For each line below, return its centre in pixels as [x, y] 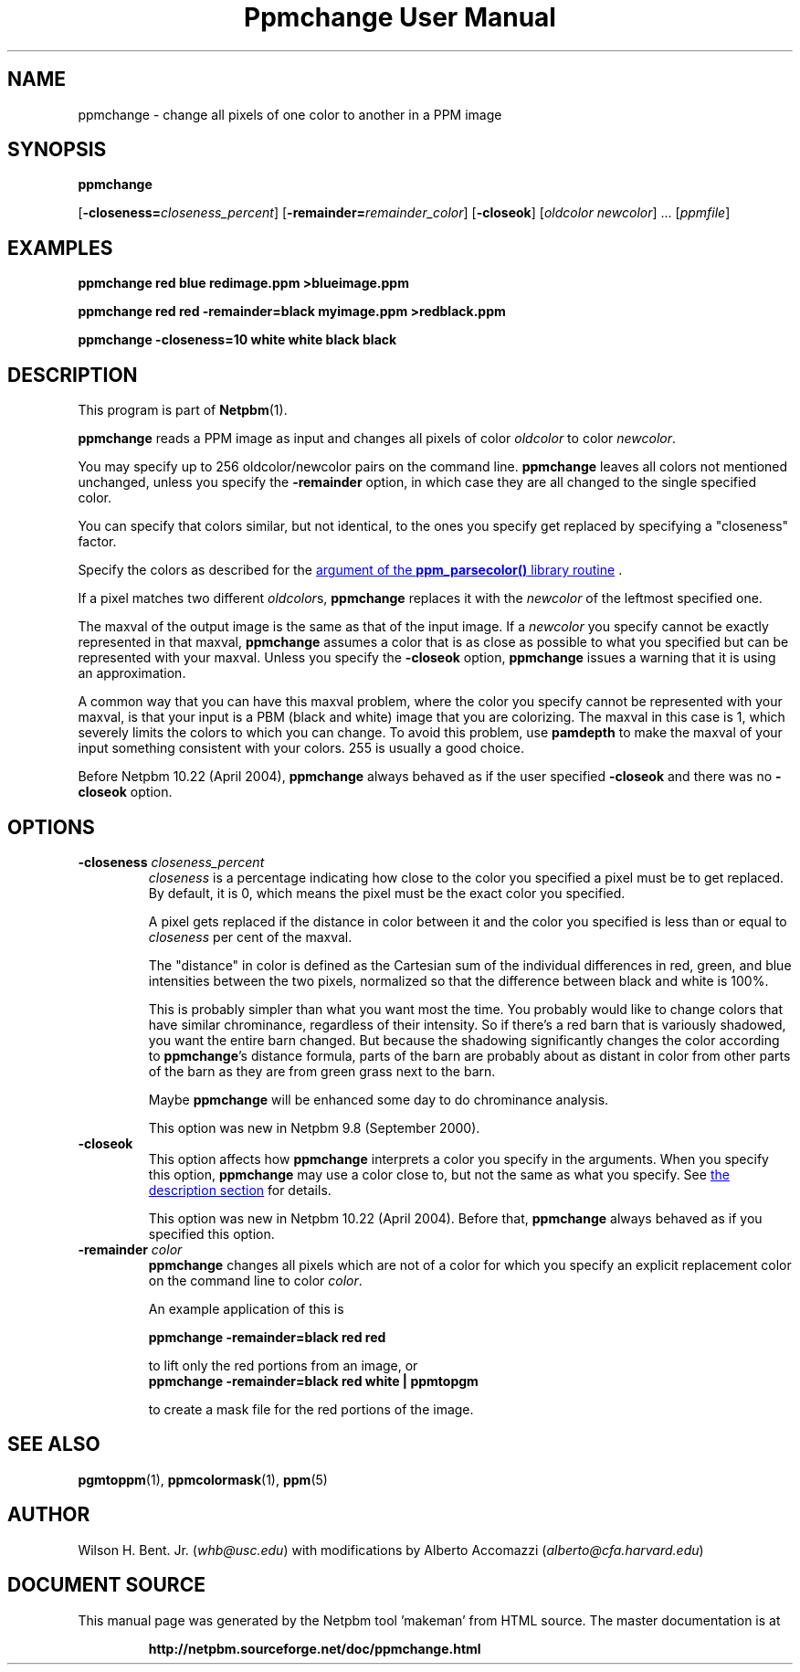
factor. [97, 542]
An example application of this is [246, 1308]
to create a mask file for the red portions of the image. [311, 1409]
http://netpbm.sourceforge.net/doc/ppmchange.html [315, 1648]
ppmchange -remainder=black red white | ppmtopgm [313, 1381]
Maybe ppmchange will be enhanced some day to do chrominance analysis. [379, 1099]
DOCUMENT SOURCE [106, 1585]
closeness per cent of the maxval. [250, 937]
